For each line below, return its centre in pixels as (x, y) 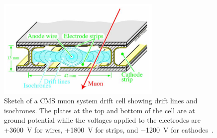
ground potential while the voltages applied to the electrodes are (102, 120)
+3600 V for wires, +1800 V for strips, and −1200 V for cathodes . (109, 129)
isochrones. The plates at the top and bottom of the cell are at (100, 110)
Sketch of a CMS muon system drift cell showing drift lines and (101, 101)
